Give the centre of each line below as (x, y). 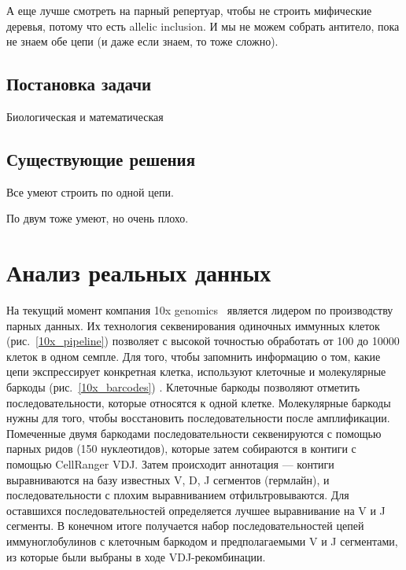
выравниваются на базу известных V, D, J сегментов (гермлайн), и (168, 479)
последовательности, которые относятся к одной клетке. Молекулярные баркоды (199, 402)
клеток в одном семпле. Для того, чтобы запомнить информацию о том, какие (194, 356)
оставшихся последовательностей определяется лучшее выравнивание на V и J (196, 510)
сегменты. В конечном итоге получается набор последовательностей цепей (185, 526)
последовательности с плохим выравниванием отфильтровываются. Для (178, 495)
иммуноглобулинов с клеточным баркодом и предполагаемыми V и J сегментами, (202, 541)
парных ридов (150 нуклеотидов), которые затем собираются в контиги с (181, 449)
